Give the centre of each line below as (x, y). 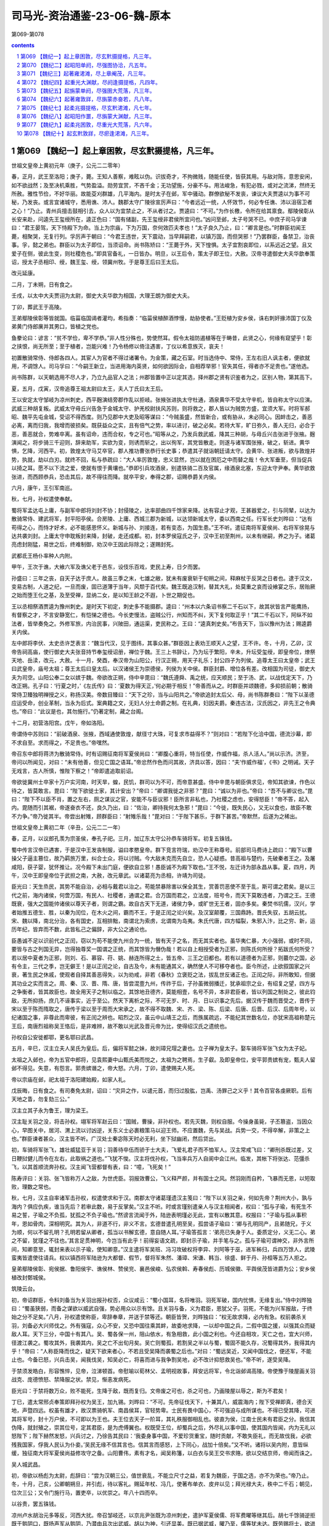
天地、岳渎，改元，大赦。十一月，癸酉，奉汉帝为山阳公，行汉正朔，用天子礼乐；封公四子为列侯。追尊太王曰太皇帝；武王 (163, 660)
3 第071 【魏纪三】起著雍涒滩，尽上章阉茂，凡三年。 (83, 74)
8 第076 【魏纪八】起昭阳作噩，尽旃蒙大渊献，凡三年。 (86, 117)
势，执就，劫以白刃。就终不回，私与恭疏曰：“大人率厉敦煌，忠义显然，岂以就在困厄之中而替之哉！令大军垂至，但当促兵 (162, 459)
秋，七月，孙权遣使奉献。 (43, 499)
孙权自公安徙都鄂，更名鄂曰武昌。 (54, 1037)
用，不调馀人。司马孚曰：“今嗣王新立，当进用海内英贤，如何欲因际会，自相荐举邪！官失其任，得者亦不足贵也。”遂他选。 (162, 366)
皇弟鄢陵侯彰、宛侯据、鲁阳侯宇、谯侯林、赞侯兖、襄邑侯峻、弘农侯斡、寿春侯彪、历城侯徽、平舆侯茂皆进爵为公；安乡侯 (163, 1269)
